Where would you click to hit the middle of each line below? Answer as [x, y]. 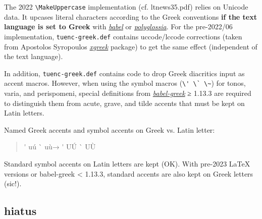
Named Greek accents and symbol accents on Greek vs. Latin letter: [110, 129]
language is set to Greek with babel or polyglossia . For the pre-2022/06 [118, 26]
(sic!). [13, 183]
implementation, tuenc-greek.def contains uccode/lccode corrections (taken [123, 36]
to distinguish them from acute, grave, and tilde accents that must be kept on [124, 103]
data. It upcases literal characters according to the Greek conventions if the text [130, 16]
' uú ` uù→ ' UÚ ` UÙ [60, 147]
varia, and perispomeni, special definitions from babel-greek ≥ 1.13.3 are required [128, 93]
